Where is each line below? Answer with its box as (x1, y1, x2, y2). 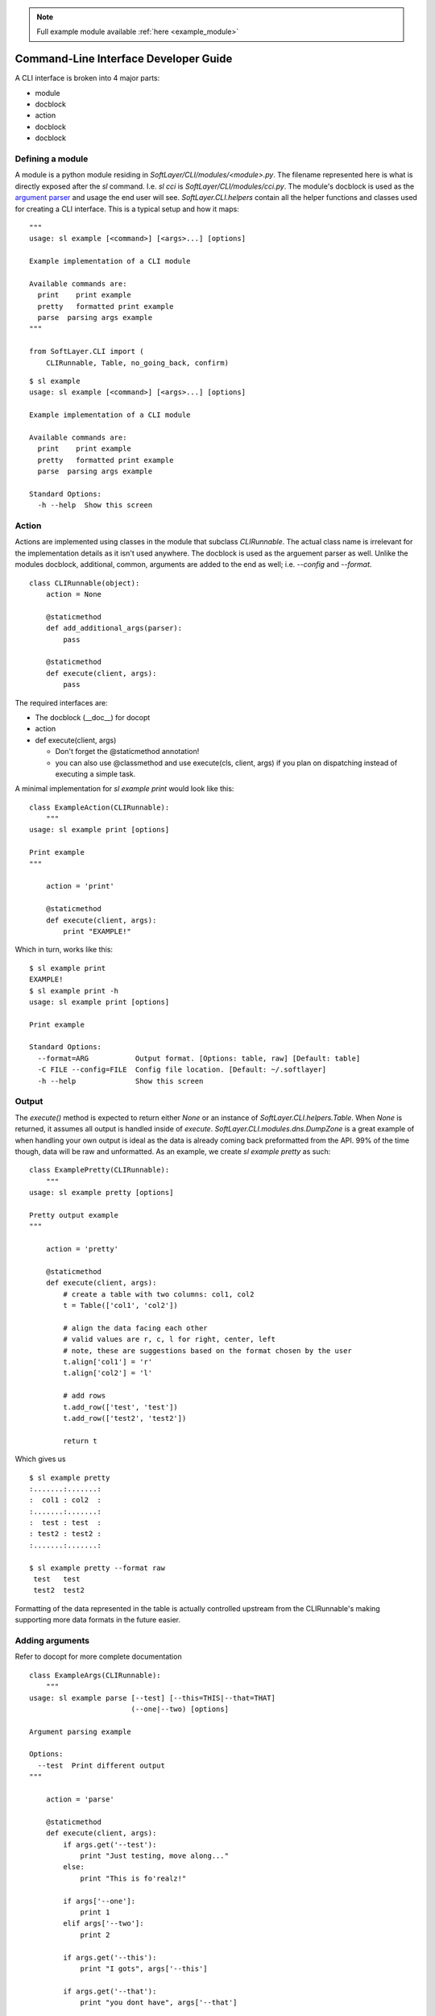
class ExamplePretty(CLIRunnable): (29, 1165, 170, 1175)
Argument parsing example (29, 1727, 132, 1736)
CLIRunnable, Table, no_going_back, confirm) (45, 358, 230, 367)
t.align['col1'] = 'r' (63, 1357, 153, 1366)
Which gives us (14, 1454, 66, 1464)
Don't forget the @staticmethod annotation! (55, 747, 200, 756)
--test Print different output (37, 1760, 165, 1770)
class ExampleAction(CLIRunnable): (29, 802, 170, 812)
